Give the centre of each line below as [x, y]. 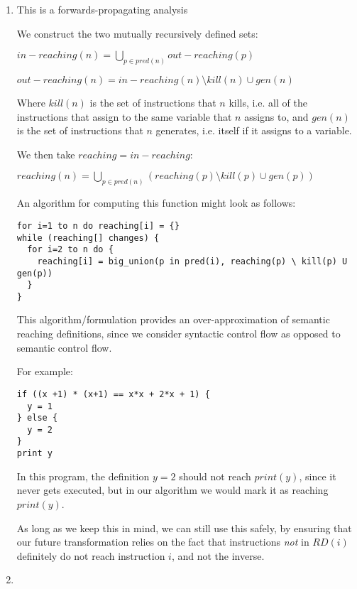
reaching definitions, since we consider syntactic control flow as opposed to [178, 334]
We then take [46, 154]
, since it [318, 476]
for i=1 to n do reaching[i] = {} [98, 226]
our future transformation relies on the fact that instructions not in [163, 542]
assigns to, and [276, 116]
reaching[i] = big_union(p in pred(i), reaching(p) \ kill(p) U [192, 261]
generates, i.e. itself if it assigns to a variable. [254, 130]
